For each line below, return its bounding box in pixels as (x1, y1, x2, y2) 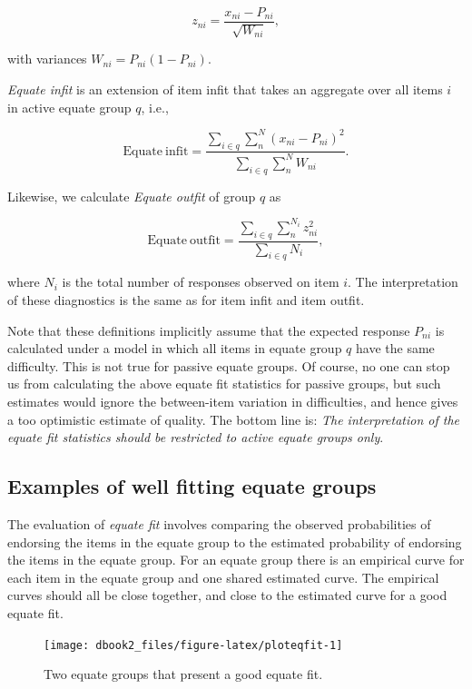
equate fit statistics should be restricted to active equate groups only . (7, 428, 384, 447)
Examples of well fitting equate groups (7, 472, 377, 500)
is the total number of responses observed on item (62, 272, 339, 291)
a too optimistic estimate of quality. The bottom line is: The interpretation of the (7, 409, 460, 428)
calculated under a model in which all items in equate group (7, 339, 342, 358)
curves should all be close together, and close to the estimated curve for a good (7, 586, 447, 605)
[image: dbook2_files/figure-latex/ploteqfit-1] (44, 638, 343, 652)
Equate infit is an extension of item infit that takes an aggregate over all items (7, 80, 443, 99)
